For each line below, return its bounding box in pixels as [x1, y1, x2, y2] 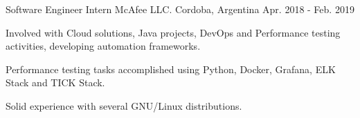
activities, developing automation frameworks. [6, 39, 201, 53]
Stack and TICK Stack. [6, 75, 105, 90]
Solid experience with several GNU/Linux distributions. [6, 98, 242, 112]
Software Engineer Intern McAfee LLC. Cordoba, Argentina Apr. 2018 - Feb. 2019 [6, 2, 354, 16]
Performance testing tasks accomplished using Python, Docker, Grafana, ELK [6, 61, 336, 76]
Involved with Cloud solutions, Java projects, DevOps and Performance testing [6, 25, 341, 39]
